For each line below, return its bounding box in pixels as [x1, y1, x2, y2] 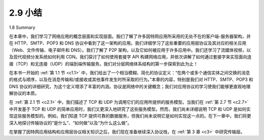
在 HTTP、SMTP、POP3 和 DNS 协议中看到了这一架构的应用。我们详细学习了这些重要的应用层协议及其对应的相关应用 [9, 40, 246, 46]
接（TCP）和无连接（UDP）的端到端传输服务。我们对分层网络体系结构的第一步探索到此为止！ [9, 61, 198, 67]
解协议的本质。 [9, 91, 39, 96]
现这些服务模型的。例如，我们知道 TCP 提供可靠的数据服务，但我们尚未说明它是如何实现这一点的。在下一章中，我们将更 [9, 113, 251, 119]
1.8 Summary [9, 24, 36, 30]
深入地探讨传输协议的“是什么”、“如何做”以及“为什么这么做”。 [9, 120, 132, 126]
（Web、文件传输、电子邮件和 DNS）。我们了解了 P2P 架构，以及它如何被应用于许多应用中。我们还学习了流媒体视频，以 [9, 47, 251, 53]
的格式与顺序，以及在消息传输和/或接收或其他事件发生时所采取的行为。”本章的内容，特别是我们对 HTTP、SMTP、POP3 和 [9, 76, 254, 83]
